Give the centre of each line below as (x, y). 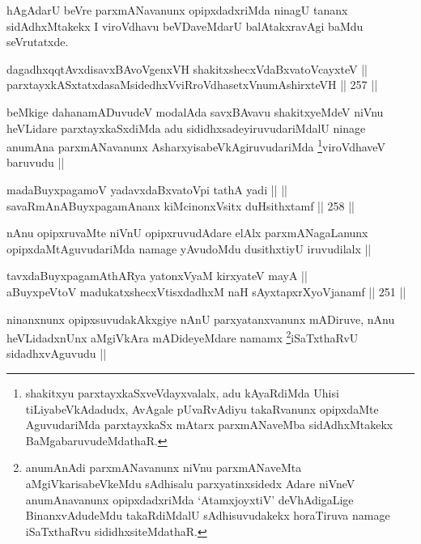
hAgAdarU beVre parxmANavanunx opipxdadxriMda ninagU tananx (177, 10)
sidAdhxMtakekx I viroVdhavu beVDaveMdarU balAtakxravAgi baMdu (185, 25)
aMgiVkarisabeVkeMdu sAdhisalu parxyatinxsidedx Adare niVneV (190, 483)
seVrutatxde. (38, 42)
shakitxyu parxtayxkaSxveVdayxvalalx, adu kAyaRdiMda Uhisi (182, 393)
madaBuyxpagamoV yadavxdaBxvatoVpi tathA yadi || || (147, 189)
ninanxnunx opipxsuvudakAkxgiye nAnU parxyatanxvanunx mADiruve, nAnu (201, 319)
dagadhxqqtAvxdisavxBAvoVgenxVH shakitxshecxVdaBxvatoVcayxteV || (187, 68)
